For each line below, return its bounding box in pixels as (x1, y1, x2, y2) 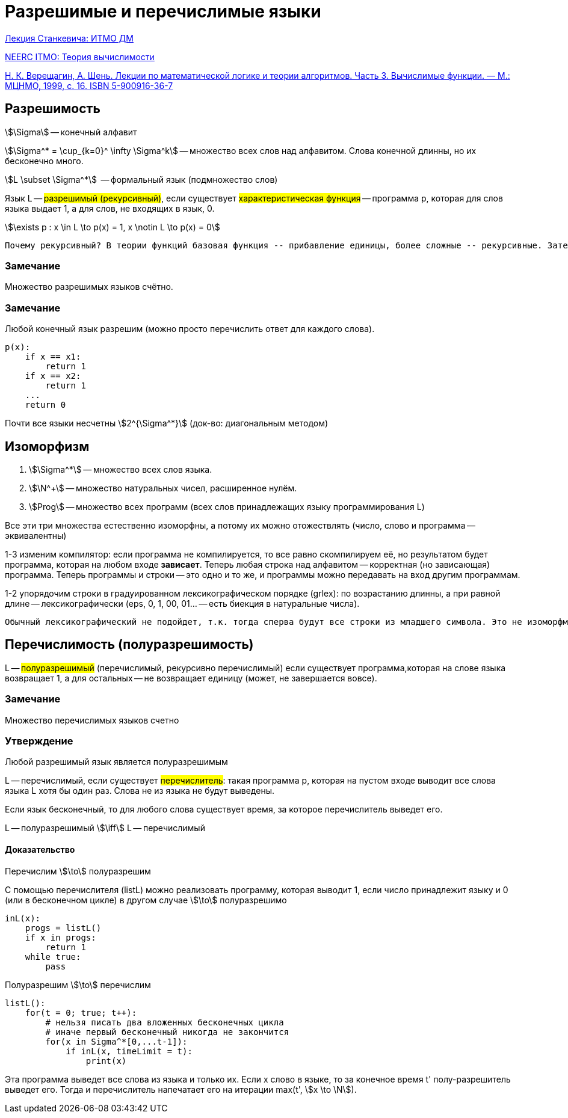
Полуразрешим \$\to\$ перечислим (5, 979, 151, 990)
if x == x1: (25, 352, 81, 362)
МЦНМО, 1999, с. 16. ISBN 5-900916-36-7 (5, 80, 173, 91)
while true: (25, 951, 81, 962)
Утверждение (5, 734, 73, 747)
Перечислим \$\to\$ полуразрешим (5, 865, 151, 876)
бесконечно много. (5, 155, 84, 166)
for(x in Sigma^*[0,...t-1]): (45, 1036, 188, 1046)
